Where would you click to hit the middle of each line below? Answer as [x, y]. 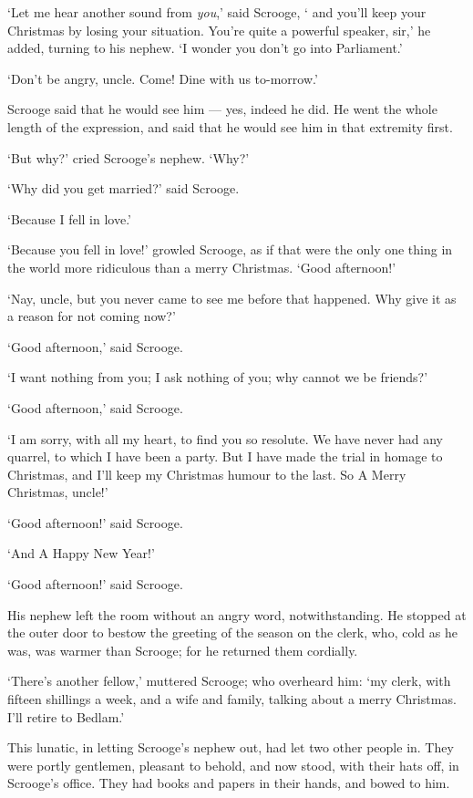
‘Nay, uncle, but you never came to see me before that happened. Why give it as [232, 298]
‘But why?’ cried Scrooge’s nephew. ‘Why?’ [129, 157]
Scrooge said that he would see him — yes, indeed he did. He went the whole [222, 109]
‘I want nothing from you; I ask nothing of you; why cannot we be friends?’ [218, 377]
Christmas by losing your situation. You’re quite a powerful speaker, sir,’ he [219, 30]
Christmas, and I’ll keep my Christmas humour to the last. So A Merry [207, 474]
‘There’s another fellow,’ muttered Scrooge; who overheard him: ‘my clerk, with [229, 681]
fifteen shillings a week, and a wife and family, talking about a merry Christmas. [232, 699]
